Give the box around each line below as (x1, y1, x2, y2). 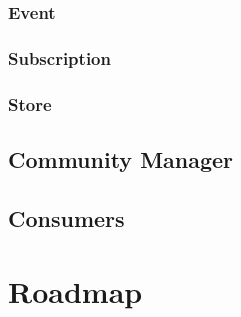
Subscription (8, 45, 111, 70)
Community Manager (8, 143, 234, 174)
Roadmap (8, 271, 143, 312)
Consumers (8, 202, 125, 233)
